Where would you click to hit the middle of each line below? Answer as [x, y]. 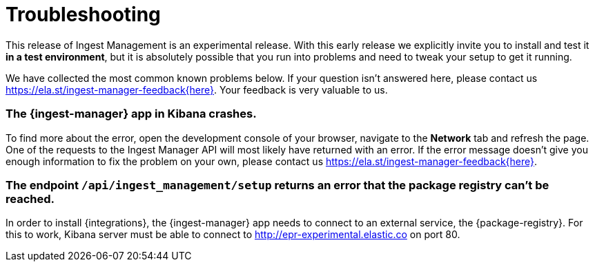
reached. [30, 199]
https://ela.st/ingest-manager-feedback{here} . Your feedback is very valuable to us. [197, 89]
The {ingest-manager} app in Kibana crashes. [131, 114]
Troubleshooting [83, 14]
